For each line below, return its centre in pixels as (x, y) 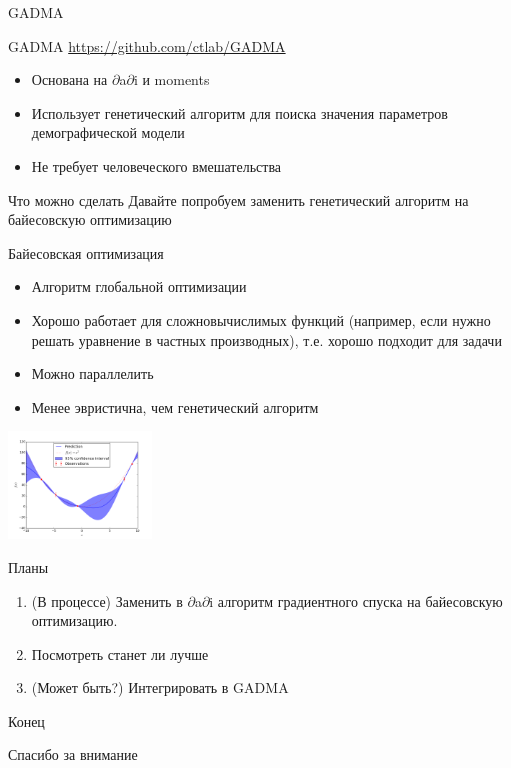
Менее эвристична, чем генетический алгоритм (175, 406)
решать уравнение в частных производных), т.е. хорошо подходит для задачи (266, 339)
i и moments (171, 79)
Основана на (69, 79)
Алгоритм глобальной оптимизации (139, 286)
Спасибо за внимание (73, 754)
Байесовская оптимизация (86, 252)
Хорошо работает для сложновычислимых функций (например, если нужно (261, 319)
